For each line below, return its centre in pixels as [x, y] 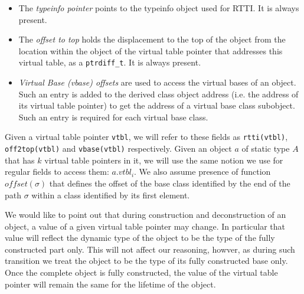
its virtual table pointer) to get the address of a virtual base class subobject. [157, 105]
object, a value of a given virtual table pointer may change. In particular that [145, 226]
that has [20, 160]
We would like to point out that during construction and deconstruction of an [146, 215]
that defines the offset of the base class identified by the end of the [170, 183]
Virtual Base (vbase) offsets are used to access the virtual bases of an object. [157, 82]
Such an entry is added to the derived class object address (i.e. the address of [158, 94]
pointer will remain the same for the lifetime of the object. [110, 284]
